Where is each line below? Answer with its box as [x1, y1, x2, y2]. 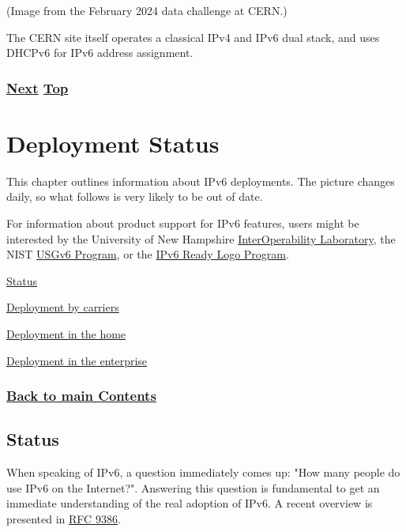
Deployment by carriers [6, 299, 119, 315]
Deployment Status [6, 126, 220, 159]
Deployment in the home [6, 325, 126, 341]
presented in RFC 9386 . [6, 510, 121, 526]
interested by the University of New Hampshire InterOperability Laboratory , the [6, 230, 396, 247]
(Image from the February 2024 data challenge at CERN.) [6, 2, 288, 18]
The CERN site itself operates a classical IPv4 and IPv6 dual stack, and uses [6, 28, 380, 45]
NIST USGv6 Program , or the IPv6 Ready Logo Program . [6, 246, 289, 262]
